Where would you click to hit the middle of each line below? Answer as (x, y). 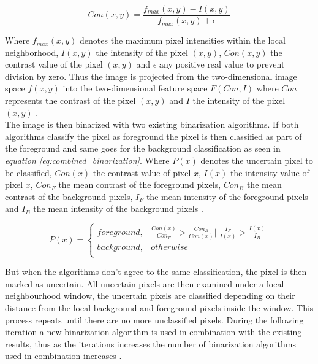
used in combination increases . (63, 356)
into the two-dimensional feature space (135, 88)
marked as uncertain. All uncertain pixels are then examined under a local (145, 283)
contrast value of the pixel (54, 64)
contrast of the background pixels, (69, 196)
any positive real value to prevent (222, 64)
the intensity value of (270, 172)
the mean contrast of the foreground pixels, (140, 184)
